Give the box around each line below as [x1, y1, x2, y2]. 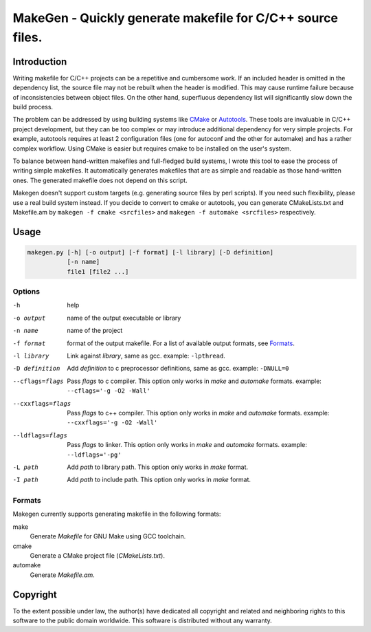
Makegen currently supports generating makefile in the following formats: [12, 510, 221, 519]
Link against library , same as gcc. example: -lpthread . [67, 351, 226, 360]
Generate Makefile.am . [30, 571, 95, 579]
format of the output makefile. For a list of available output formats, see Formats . [67, 339, 295, 347]
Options [12, 287, 41, 296]
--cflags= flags [12, 377, 65, 385]
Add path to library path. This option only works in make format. [67, 463, 249, 471]
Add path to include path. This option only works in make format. [67, 475, 251, 484]
